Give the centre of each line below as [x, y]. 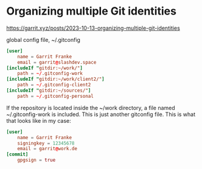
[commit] [17, 154]
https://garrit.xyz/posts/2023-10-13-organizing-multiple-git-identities [93, 28]
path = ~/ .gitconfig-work [50, 74]
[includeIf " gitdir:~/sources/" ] [49, 91]
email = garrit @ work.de [47, 149]
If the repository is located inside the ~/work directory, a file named [91, 108]
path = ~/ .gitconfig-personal [56, 96]
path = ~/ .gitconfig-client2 [54, 85]
